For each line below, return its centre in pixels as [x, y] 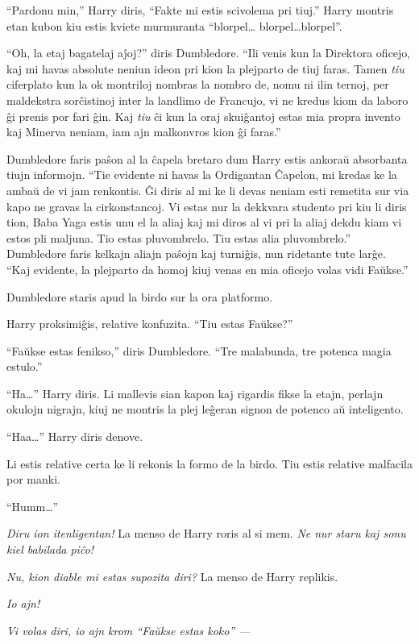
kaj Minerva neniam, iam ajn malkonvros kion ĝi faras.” [144, 132]
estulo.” [25, 366]
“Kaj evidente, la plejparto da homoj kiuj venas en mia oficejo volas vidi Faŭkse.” [207, 269]
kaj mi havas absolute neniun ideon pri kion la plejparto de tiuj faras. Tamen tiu [205, 68]
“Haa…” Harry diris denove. [75, 436]
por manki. [33, 479]
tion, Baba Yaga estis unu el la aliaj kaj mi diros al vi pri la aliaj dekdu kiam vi [204, 222]
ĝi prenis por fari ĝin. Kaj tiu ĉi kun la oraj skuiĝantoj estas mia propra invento [203, 116]
